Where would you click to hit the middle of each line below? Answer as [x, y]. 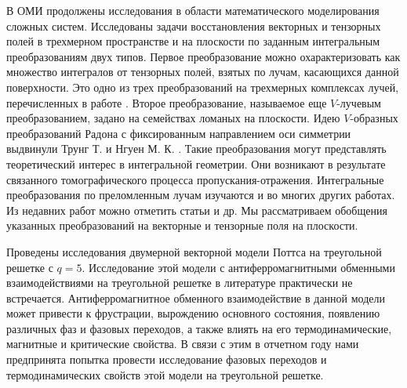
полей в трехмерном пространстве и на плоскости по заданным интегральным [193, 41]
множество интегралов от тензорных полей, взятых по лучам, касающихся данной [203, 72]
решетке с [30, 267]
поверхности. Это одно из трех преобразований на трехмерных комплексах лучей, [203, 87]
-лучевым [359, 102]
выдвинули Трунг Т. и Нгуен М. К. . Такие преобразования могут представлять [196, 149]
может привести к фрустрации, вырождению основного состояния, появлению [193, 313]
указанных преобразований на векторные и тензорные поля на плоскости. [182, 225]
